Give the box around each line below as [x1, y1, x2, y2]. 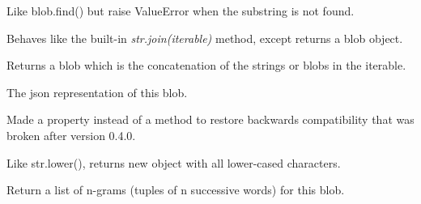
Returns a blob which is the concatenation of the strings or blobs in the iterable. [6, 57, 406, 74]
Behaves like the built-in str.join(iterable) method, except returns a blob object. [6, 29, 403, 46]
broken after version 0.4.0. [6, 126, 136, 143]
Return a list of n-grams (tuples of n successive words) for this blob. [6, 181, 345, 198]
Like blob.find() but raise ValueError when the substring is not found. [6, 2, 355, 19]
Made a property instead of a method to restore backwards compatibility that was [6, 111, 415, 128]
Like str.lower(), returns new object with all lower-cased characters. [6, 154, 341, 171]
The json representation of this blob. [6, 83, 188, 100]
